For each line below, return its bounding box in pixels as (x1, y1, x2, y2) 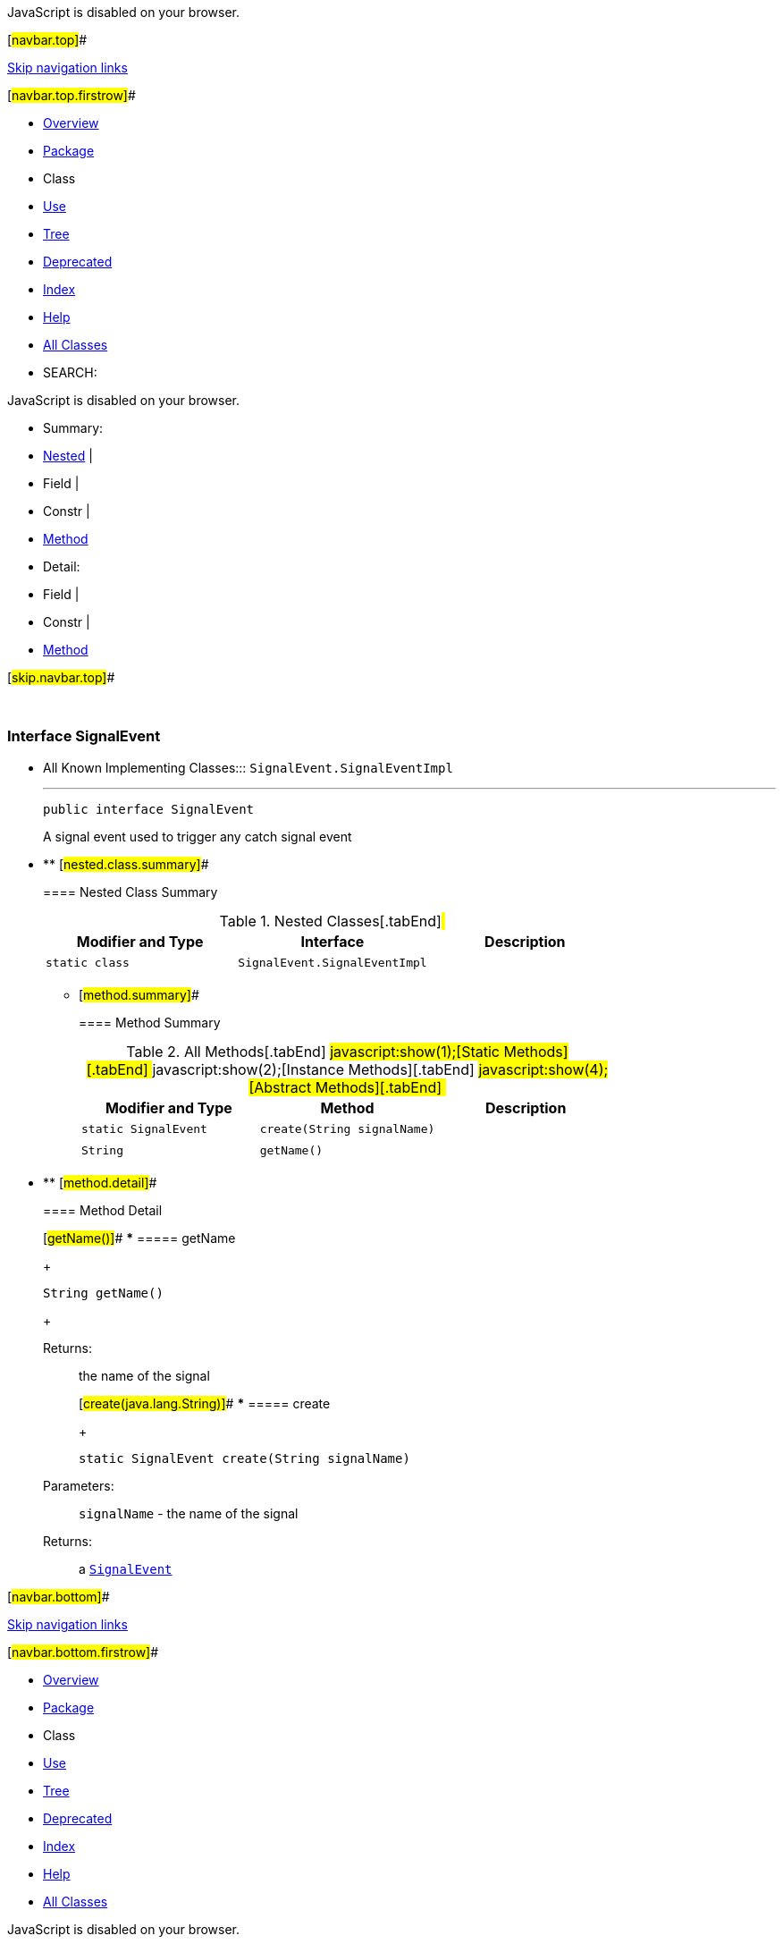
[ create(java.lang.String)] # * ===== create (79, 1395, 331, 1411)
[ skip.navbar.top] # (7, 670, 115, 685)
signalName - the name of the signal (79, 1505, 299, 1521)
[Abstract (248, 1078, 312, 1096)
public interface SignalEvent (43, 801, 255, 816)
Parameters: (43, 1477, 114, 1493)
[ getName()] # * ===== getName (43, 1230, 236, 1246)
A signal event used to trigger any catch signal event (43, 828, 352, 844)
